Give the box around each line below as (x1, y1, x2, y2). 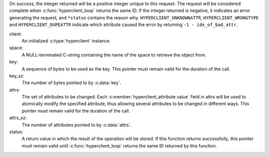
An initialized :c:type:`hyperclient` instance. (21, 37, 111, 43)
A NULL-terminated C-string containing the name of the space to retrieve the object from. (21, 51, 207, 57)
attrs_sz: (9, 115, 27, 121)
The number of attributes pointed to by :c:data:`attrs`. (21, 121, 132, 127)
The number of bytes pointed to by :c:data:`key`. (21, 80, 121, 86)
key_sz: (9, 72, 24, 78)
